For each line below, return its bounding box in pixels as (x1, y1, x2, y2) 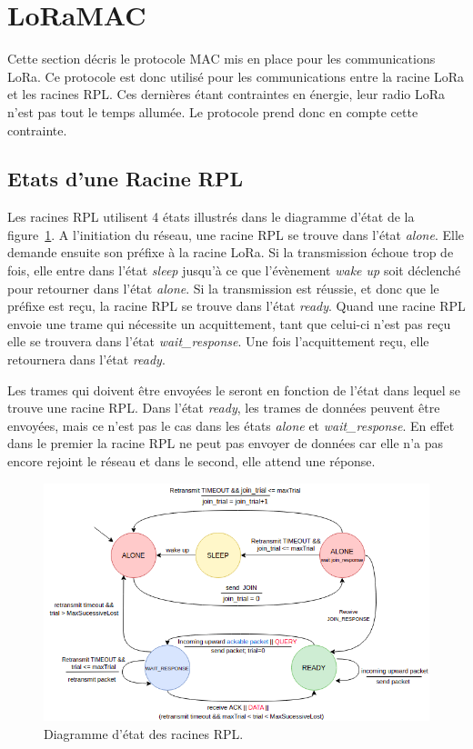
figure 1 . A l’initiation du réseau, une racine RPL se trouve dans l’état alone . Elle (7, 225, 465, 244)
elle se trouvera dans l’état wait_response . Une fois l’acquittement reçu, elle (7, 332, 429, 351)
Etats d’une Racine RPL (7, 165, 244, 193)
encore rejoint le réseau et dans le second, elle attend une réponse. (7, 452, 376, 471)
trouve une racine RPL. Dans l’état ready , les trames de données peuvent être (7, 398, 440, 417)
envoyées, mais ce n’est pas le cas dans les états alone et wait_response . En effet (7, 415, 455, 434)
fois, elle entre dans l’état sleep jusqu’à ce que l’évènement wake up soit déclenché (7, 261, 461, 280)
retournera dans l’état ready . (7, 350, 166, 369)
